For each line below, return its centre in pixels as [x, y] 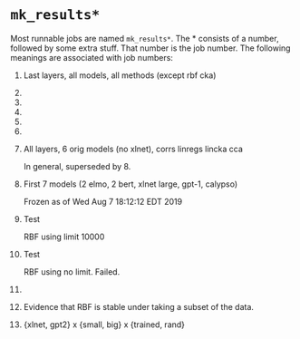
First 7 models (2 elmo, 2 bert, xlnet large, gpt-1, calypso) [131, 184]
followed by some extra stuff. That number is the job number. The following [150, 48]
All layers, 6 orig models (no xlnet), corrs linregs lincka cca [133, 149]
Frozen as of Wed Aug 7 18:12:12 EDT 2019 [103, 201]
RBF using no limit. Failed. [72, 271]
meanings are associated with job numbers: [92, 57]
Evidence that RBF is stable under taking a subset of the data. [139, 306]
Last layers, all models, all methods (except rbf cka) [120, 75]
